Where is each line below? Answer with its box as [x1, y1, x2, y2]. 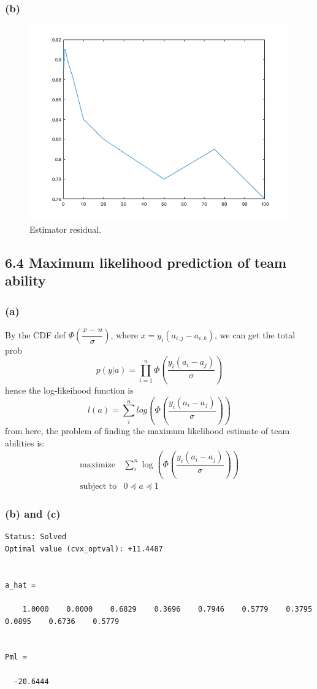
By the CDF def [5, 328, 66, 341]
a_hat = [5, 580, 36, 590]
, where [110, 328, 138, 341]
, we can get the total [215, 328, 296, 341]
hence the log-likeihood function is [5, 384, 134, 397]
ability [5, 271, 46, 290]
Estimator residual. [29, 222, 102, 235]
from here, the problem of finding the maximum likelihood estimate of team [5, 424, 290, 437]
